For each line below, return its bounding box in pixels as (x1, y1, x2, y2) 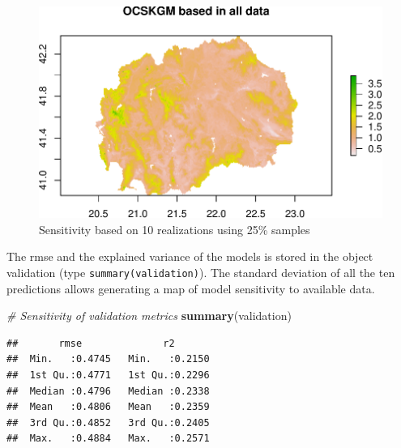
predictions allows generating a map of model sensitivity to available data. (6, 279, 375, 297)
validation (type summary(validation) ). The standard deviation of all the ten (6, 264, 395, 280)
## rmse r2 (6, 337, 175, 349)
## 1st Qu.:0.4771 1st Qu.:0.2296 (6, 369, 210, 382)
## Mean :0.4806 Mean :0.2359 (6, 401, 210, 413)
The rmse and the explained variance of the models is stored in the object (6, 248, 373, 265)
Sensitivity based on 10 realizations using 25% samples (39, 220, 310, 237)
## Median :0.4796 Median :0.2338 (6, 385, 210, 397)
